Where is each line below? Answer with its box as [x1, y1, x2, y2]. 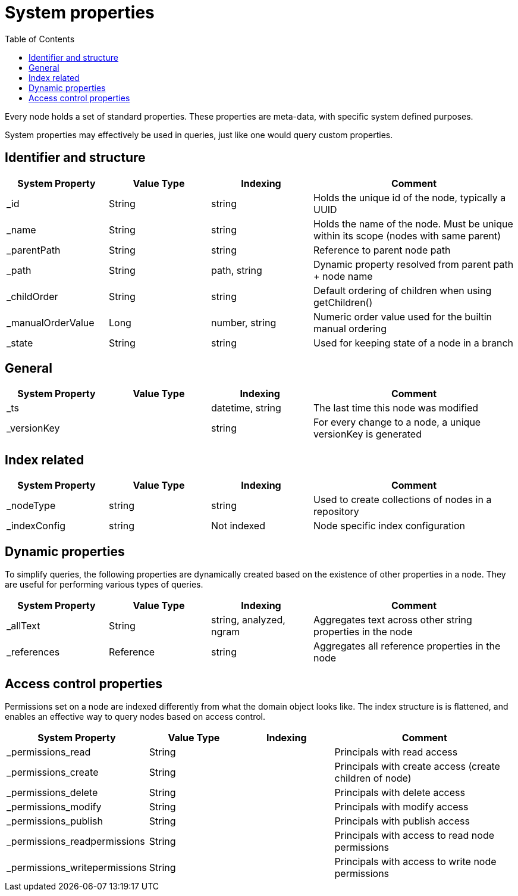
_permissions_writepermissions [7, 861, 147, 873]
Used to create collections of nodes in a [313, 494, 492, 506]
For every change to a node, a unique [313, 416, 481, 429]
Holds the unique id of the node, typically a [313, 191, 506, 204]
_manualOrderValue [7, 316, 95, 329]
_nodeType [7, 499, 56, 512]
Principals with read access [334, 745, 458, 758]
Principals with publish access [334, 814, 470, 827]
